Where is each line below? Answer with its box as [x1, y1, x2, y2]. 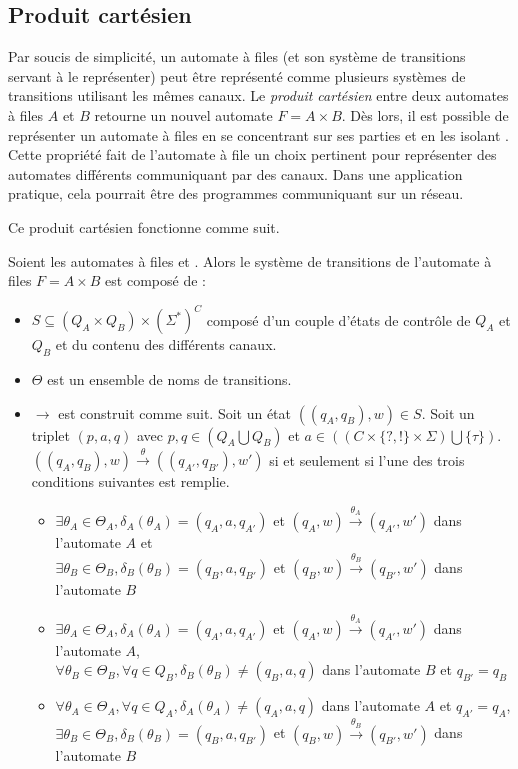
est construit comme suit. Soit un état [58, 402, 291, 423]
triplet [31, 424, 70, 445]
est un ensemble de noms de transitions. [47, 369, 292, 390]
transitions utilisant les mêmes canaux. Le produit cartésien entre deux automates [8, 85, 509, 106]
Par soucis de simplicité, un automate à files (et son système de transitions [8, 46, 466, 67]
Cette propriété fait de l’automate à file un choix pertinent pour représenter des [8, 144, 497, 165]
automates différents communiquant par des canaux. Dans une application [8, 163, 463, 184]
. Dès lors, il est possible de [341, 104, 509, 125]
